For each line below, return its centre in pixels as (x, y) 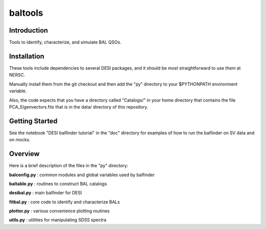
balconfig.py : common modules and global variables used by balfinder (82, 175)
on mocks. (20, 140)
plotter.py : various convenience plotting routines (59, 211)
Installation (27, 56)
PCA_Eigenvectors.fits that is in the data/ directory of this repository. (79, 107)
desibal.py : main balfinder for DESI (46, 193)
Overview (24, 154)
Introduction (29, 30)
